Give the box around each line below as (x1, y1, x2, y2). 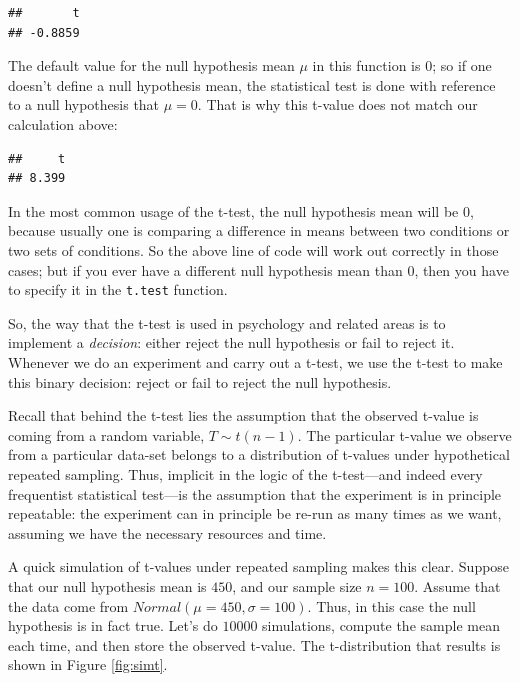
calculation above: (8, 113, 118, 134)
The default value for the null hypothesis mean (8, 55, 295, 76)
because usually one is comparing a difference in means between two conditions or (8, 220, 510, 241)
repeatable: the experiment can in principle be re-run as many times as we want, (8, 503, 502, 524)
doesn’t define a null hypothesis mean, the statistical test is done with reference (8, 74, 496, 95)
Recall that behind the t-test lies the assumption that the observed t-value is (8, 405, 479, 426)
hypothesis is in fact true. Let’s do (8, 615, 218, 636)
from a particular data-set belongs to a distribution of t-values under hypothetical (8, 444, 510, 465)
